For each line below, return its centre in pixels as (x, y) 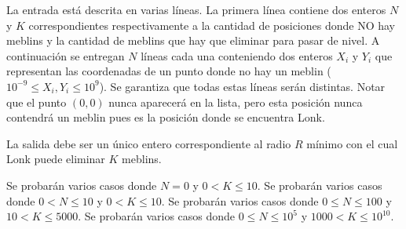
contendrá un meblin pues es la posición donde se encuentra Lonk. (166, 117)
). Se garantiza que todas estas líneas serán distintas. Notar (242, 86)
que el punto (37, 102)
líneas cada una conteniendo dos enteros (237, 55)
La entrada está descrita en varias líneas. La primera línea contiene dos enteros (196, 9)
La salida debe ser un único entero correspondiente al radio (149, 143)
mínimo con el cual (352, 143)
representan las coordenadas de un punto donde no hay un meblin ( (169, 71)
